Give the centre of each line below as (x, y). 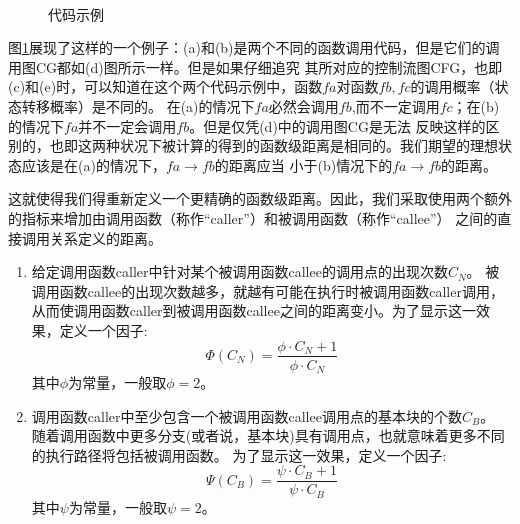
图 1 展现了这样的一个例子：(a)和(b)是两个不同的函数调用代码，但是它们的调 (254, 47)
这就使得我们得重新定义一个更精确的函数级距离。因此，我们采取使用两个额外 (260, 198)
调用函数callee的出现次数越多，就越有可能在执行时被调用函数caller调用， (267, 290)
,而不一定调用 (395, 105)
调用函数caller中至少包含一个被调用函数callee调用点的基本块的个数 (246, 415)
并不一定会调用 (127, 125)
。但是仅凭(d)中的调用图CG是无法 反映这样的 (337, 125)
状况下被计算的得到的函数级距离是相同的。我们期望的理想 (308, 145)
